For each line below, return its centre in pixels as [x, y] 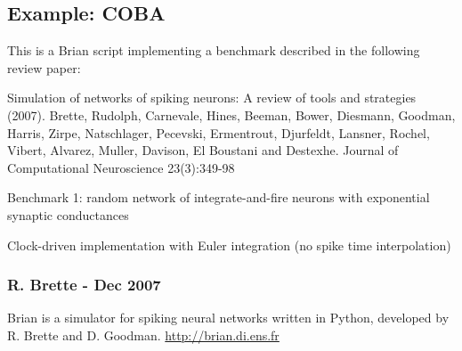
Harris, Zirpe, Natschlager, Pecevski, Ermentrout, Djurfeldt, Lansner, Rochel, [219, 132]
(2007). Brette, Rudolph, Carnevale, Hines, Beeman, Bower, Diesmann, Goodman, [231, 114]
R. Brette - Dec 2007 [84, 285]
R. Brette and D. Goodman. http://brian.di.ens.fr [143, 335]
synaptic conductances [68, 214]
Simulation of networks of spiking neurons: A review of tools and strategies [212, 98]
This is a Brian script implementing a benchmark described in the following [214, 50]
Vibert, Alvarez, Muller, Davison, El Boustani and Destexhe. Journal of [203, 150]
